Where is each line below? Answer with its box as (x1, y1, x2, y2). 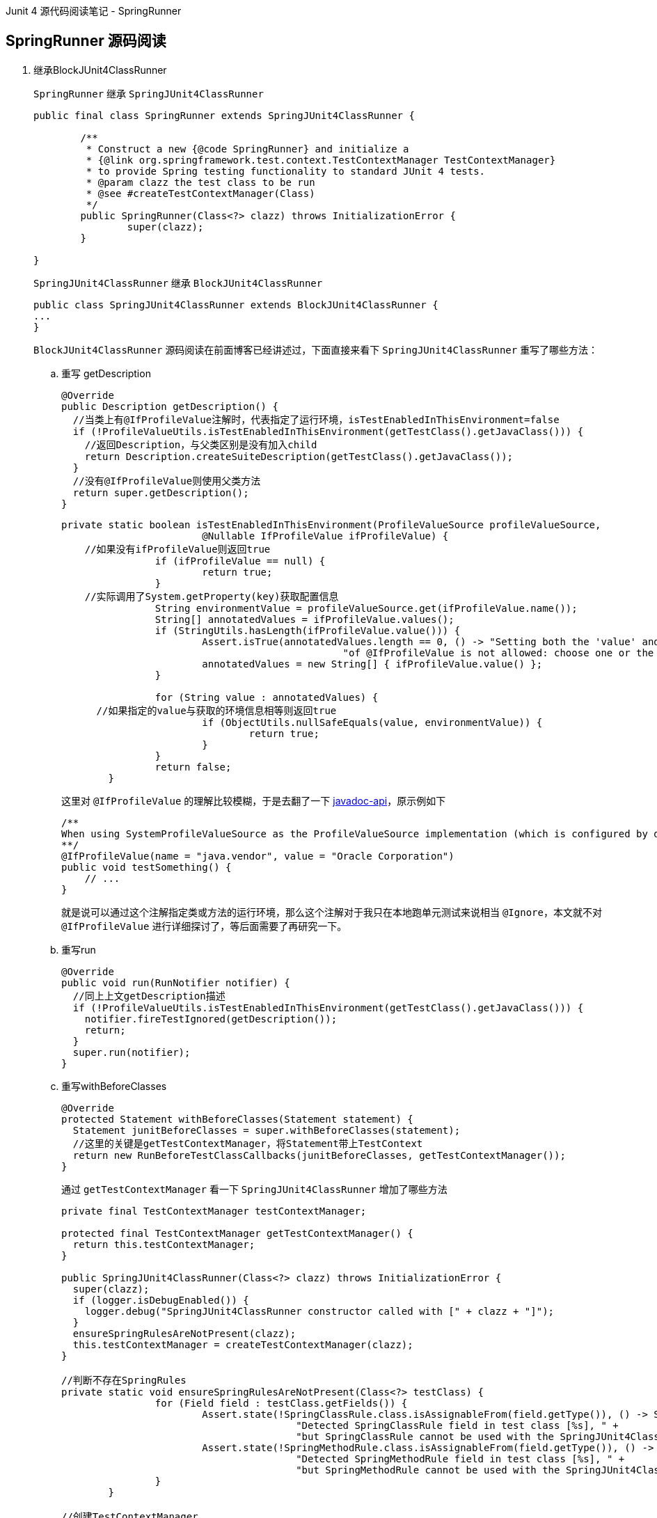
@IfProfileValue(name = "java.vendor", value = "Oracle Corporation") (61, 850, 454, 862)
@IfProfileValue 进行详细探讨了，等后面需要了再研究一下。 (61, 919, 347, 932)
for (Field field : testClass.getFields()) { (155, 1397, 408, 1409)
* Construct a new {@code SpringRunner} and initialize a (86, 143, 409, 155)
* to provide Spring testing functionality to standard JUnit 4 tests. (86, 165, 486, 177)
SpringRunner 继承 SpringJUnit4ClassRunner (33, 87, 264, 100)
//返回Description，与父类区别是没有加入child (84, 438, 317, 450)
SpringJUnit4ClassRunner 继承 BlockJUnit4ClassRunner (33, 276, 323, 289)
